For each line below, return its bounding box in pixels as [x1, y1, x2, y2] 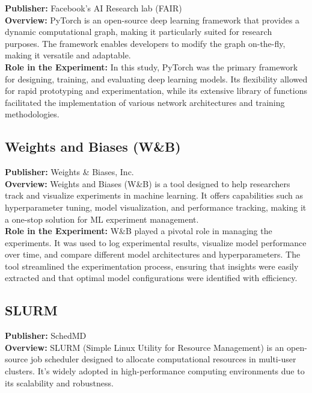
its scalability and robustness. [5, 376, 114, 389]
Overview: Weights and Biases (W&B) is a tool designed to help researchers [5, 177, 290, 190]
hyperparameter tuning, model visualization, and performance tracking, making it [5, 200, 307, 213]
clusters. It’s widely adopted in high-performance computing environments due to [5, 365, 305, 377]
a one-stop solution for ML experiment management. [5, 212, 199, 225]
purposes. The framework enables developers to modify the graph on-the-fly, [5, 37, 286, 49]
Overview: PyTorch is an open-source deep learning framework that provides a [5, 13, 300, 26]
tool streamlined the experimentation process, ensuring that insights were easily [5, 259, 299, 272]
